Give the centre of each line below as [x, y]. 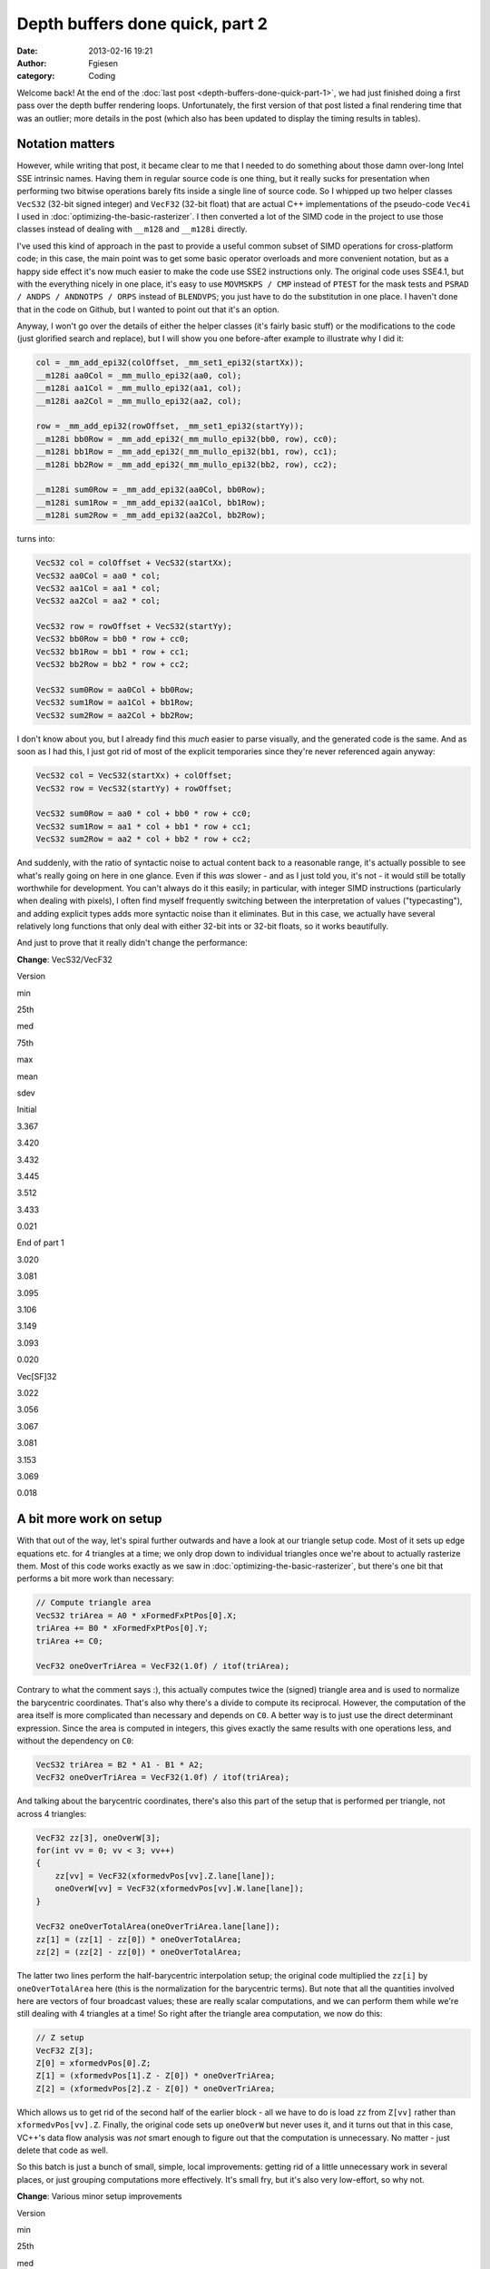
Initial [27, 1110]
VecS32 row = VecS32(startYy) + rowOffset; [134, 788]
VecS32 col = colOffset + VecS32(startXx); [134, 563]
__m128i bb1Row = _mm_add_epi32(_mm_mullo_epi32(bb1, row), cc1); [186, 452]
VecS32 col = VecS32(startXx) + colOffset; [134, 776]
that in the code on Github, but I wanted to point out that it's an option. [148, 309]
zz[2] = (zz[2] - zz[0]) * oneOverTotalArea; [139, 1952]
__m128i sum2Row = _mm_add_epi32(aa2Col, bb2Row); [151, 516]
